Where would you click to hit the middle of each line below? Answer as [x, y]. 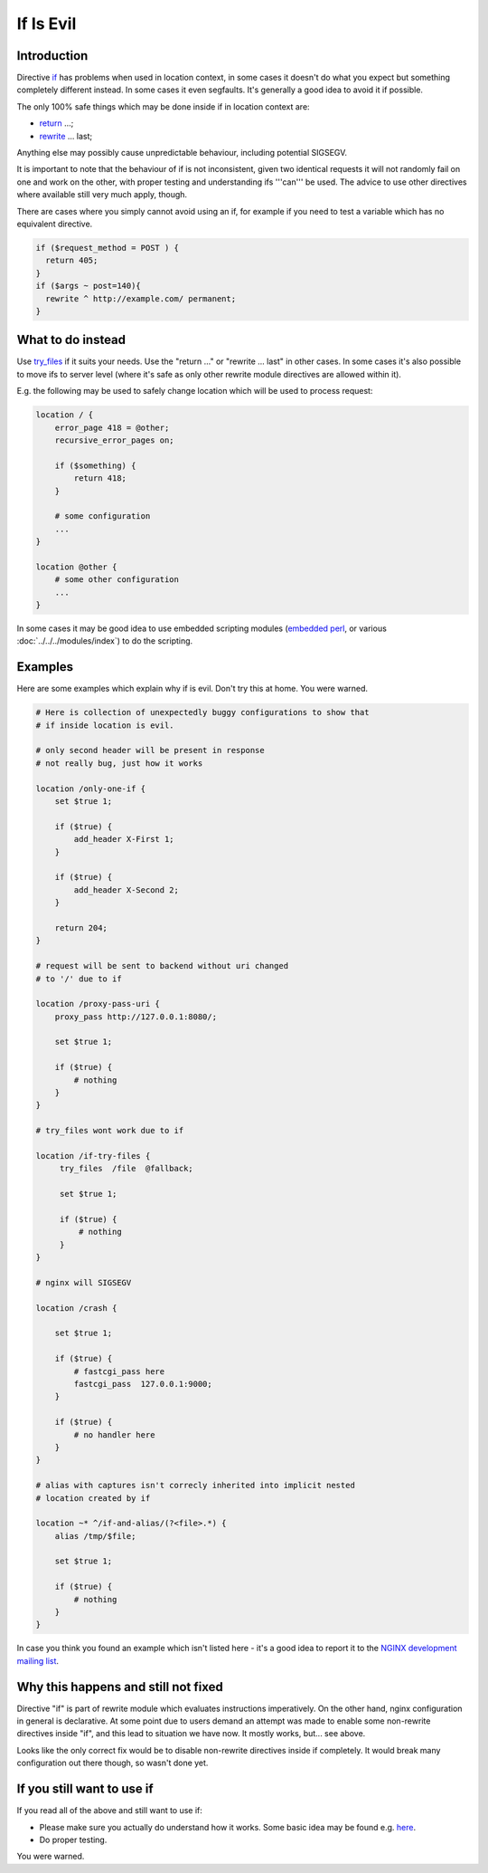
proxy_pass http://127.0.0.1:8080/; [136, 1017]
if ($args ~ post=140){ [89, 286]
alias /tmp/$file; [95, 1536]
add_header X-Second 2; [127, 890]
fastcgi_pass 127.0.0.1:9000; [143, 1384]
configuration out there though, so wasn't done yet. [113, 1763]
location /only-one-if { [91, 788]
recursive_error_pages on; [115, 440]
